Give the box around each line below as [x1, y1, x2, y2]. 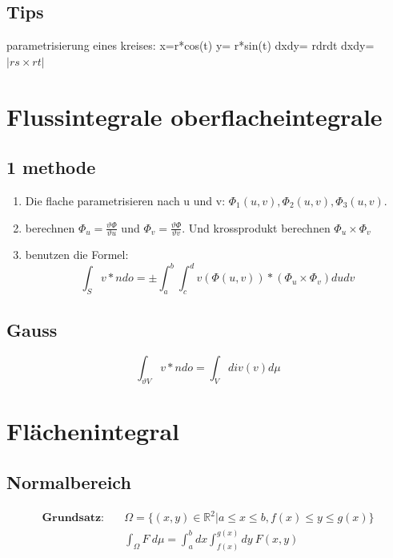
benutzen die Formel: [25, 246, 129, 263]
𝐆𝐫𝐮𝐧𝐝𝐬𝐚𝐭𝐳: [42, 512, 105, 524]
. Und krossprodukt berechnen [182, 219, 331, 236]
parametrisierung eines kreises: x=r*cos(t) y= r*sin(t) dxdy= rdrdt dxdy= [6, 37, 375, 54]
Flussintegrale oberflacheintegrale [6, 99, 383, 132]
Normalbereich [6, 470, 131, 495]
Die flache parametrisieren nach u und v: [25, 192, 226, 208]
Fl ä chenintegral [6, 414, 179, 447]
